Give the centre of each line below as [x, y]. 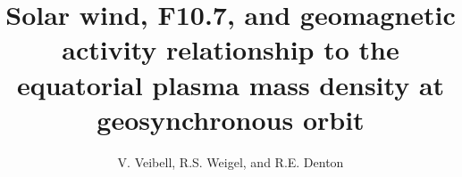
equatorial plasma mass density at [231, 84]
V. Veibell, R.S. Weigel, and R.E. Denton [231, 161]
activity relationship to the [231, 49]
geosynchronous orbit [231, 119]
